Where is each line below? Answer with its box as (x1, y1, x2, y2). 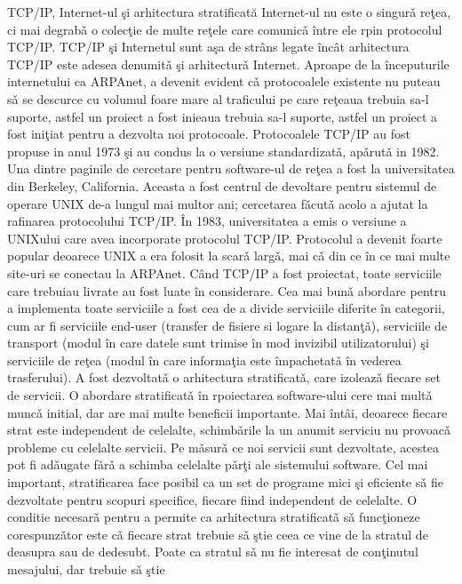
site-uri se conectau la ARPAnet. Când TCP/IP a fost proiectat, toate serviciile (7, 263, 442, 282)
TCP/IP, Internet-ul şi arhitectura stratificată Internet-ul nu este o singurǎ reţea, (7, 3, 451, 20)
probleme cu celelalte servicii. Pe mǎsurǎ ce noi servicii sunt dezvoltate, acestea (7, 437, 439, 456)
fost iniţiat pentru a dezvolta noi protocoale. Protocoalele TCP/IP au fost (7, 124, 410, 143)
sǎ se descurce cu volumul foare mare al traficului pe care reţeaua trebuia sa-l (7, 89, 429, 108)
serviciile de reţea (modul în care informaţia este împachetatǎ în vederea (7, 350, 402, 369)
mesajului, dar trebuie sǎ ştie (7, 560, 165, 578)
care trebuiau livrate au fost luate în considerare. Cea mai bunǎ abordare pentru (7, 281, 447, 300)
